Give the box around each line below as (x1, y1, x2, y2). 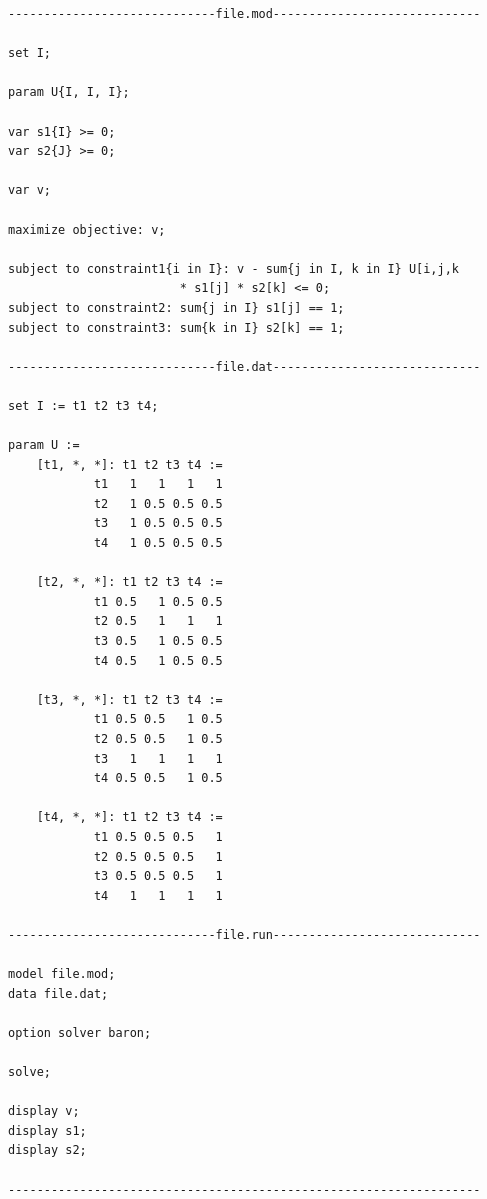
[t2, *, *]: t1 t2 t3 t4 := (36, 575, 223, 590)
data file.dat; (8, 986, 109, 1001)
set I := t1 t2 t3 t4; (8, 398, 159, 413)
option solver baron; (8, 1025, 152, 1040)
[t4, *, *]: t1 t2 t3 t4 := (36, 810, 223, 825)
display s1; (8, 1123, 87, 1138)
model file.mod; (8, 967, 116, 982)
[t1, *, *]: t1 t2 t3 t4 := (36, 457, 223, 472)
